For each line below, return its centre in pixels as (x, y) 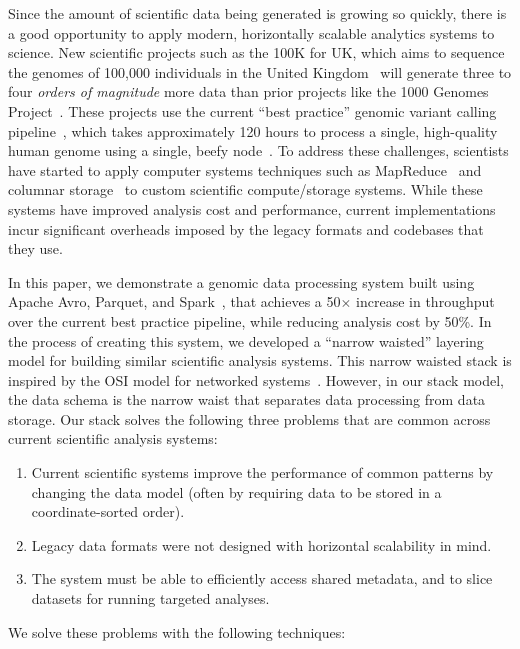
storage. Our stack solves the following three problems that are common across (249, 418)
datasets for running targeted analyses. (150, 598)
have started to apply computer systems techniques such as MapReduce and (245, 169)
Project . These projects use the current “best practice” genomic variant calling (252, 110)
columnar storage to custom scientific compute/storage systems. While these (245, 189)
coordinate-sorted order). (108, 511)
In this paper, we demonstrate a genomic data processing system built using (241, 281)
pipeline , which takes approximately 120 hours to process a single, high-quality (253, 130)
